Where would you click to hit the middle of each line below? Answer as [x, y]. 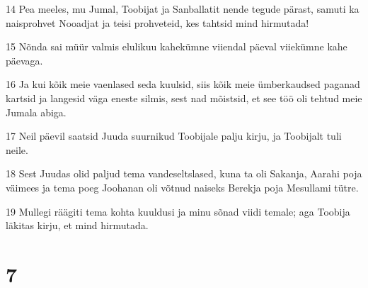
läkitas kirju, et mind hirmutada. [77, 225]
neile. [17, 149]
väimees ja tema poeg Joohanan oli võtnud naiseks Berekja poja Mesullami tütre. [182, 187]
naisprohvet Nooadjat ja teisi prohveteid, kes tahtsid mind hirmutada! [157, 22]
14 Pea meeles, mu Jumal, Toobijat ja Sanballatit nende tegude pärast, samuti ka [183, 9]
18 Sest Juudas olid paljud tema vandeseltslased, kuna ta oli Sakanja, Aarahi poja [184, 173]
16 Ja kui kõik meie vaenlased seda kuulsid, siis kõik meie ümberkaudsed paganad [183, 84]
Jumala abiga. [36, 112]
